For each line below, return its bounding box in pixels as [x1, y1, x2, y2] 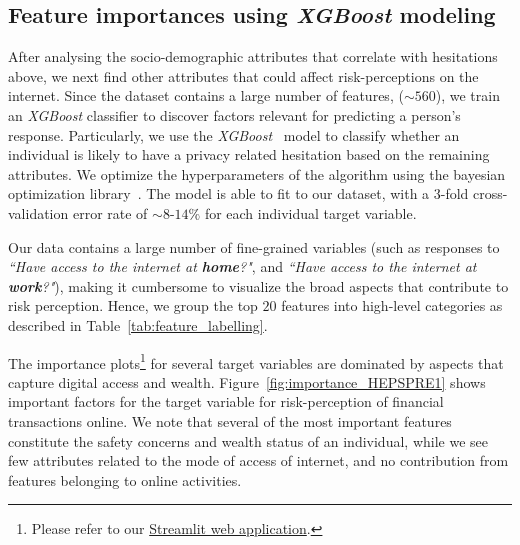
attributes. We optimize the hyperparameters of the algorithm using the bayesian [8, 163, 506, 184]
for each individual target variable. [204, 202, 417, 223]
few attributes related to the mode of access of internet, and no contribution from [8, 450, 509, 471]
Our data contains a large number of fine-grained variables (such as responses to [8, 236, 500, 257]
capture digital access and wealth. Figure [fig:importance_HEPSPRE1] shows [8, 371, 486, 392]
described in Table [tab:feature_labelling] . [8, 314, 268, 335]
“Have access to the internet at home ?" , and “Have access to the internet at [8, 256, 477, 277]
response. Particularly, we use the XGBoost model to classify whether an [8, 124, 460, 145]
